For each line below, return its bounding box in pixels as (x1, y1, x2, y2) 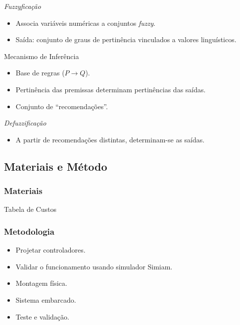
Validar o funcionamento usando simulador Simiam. (15, 261, 173, 271)
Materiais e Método (4, 158, 107, 174)
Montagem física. (15, 278, 67, 288)
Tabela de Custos (4, 204, 56, 214)
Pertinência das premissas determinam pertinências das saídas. (15, 84, 206, 94)
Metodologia (4, 225, 54, 237)
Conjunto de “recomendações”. (15, 101, 108, 111)
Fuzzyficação (4, 1, 41, 11)
